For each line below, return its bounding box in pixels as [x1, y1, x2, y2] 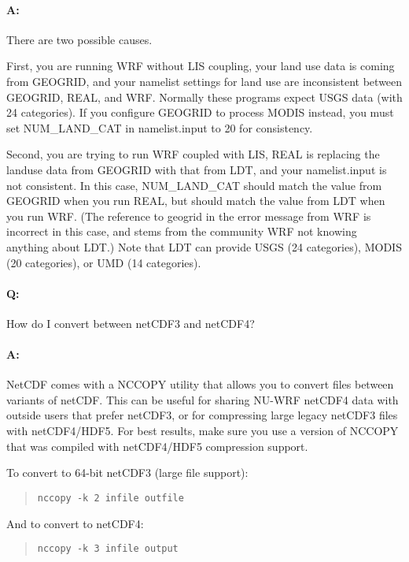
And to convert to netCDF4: [6, 515, 144, 531]
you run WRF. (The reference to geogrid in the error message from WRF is [6, 207, 371, 224]
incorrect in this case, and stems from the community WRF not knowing [6, 223, 357, 240]
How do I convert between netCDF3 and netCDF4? [6, 314, 255, 331]
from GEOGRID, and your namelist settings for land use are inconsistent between [6, 73, 403, 89]
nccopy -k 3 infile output [37, 543, 179, 555]
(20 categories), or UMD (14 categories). [6, 254, 201, 270]
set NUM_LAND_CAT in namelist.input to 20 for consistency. [6, 119, 313, 136]
